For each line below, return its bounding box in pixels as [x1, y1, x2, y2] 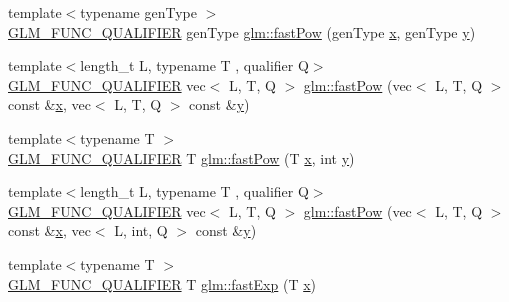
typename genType [80, 2, 197, 22]
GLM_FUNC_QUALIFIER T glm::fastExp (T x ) [8, 273, 317, 294]
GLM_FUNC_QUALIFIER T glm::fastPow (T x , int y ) [8, 147, 355, 168]
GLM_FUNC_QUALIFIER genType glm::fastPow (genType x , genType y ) [8, 21, 476, 42]
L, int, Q [114, 220, 168, 241]
